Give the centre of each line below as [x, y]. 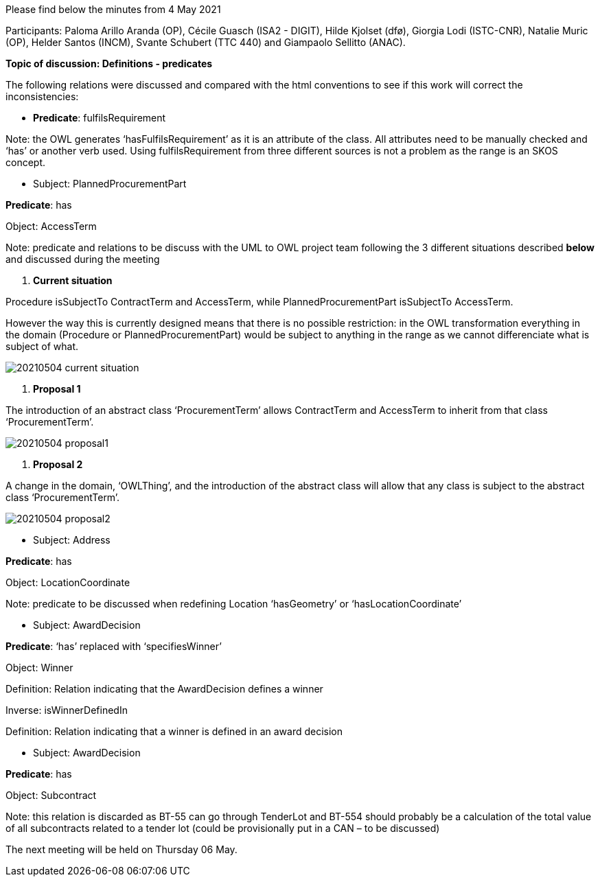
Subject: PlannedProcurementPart [110, 184]
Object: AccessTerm [51, 226]
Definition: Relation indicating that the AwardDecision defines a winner [164, 689]
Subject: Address [72, 540]
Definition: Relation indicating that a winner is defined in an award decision [174, 731]
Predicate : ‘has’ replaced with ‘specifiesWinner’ [114, 646]
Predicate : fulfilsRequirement [100, 118]
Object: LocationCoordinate [68, 582]
